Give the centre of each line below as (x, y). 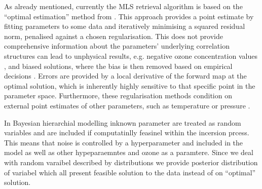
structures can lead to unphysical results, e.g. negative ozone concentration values (131, 55)
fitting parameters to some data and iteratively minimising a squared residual (125, 26)
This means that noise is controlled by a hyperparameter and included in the (124, 142)
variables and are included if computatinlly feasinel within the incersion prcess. (127, 133)
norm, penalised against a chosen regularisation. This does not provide (114, 36)
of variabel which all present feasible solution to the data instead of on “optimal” (130, 172)
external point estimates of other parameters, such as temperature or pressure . (127, 105)
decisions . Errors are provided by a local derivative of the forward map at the (125, 76)
